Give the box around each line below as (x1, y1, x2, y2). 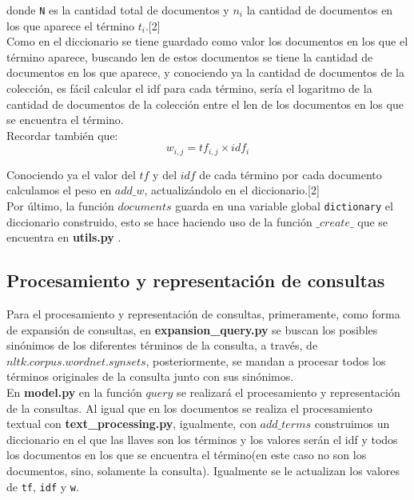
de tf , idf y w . (6, 478, 79, 494)
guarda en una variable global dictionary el (175, 198, 393, 214)
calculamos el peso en (6, 182, 112, 198)
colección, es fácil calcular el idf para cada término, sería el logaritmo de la (6, 80, 372, 97)
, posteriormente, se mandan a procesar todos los (145, 352, 386, 369)
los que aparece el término (6, 17, 134, 34)
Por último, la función (6, 198, 114, 214)
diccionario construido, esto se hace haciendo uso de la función (6, 213, 312, 230)
